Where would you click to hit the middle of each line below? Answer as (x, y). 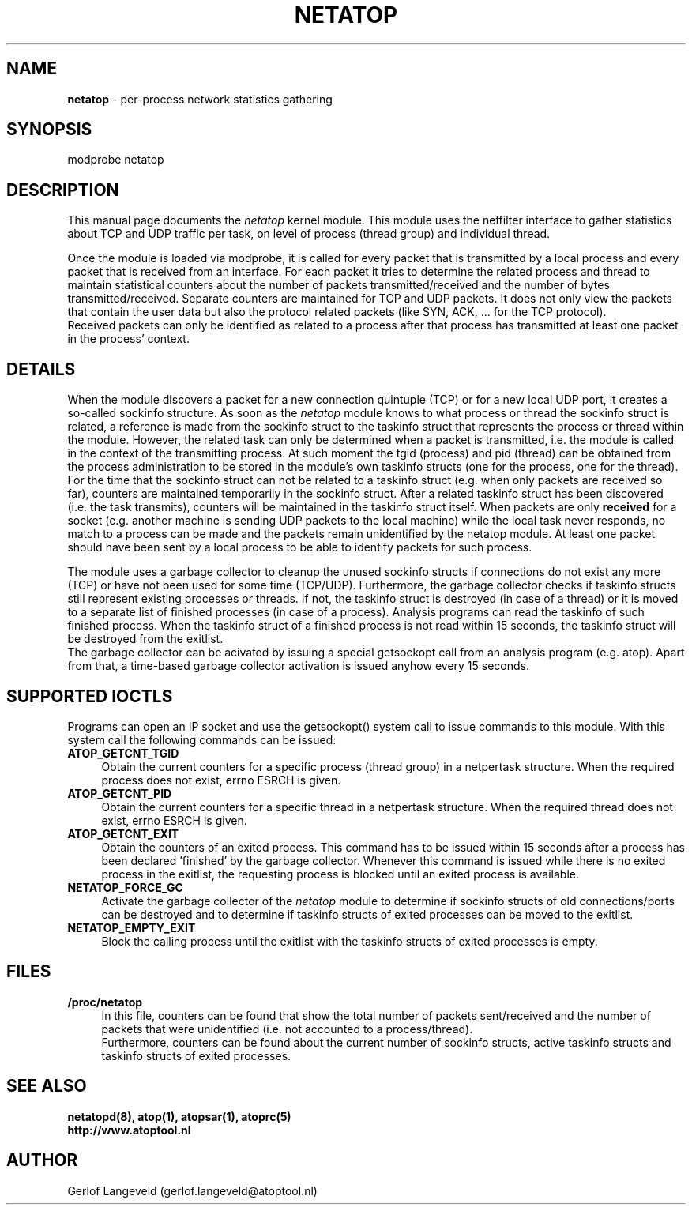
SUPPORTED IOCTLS (90, 696)
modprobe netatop (116, 160)
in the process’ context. (128, 339)
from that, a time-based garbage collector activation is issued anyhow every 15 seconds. (298, 666)
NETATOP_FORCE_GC (125, 887)
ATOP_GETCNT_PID (120, 793)
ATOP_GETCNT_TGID (123, 753)
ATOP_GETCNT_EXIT (123, 833)
